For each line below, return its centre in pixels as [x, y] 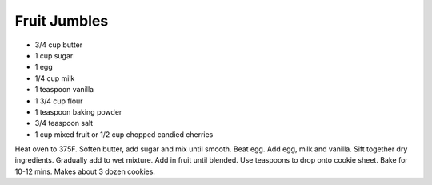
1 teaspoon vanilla [64, 90]
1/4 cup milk [55, 78]
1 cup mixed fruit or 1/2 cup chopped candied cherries [124, 134]
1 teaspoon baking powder [78, 111]
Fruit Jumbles [62, 21]
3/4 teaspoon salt [64, 123]
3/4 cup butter [59, 45]
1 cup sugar [54, 55]
